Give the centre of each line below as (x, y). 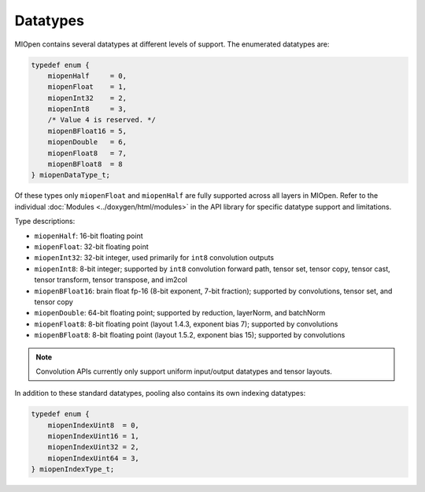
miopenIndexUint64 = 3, (93, 458)
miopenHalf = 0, (87, 76)
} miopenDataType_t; (70, 175)
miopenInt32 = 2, (87, 98)
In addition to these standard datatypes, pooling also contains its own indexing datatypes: (160, 393)
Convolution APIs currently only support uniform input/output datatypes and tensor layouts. (184, 371)
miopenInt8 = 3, (87, 109)
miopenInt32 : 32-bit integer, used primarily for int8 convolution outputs (154, 258)
